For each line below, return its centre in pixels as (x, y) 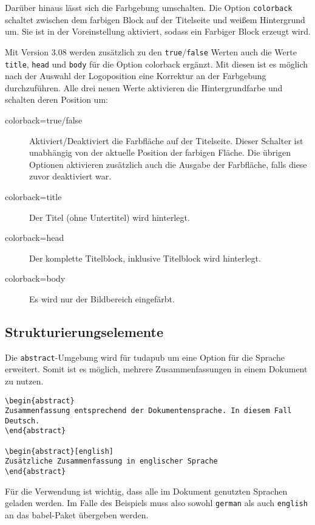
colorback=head (35, 238)
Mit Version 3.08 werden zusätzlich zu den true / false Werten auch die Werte (151, 51)
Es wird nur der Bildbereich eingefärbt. (102, 298)
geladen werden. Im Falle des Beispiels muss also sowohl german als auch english (156, 503)
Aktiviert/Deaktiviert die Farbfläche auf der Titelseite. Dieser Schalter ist (166, 140)
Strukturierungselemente (84, 331)
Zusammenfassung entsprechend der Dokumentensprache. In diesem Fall (148, 411)
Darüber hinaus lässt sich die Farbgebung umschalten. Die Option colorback (149, 7)
